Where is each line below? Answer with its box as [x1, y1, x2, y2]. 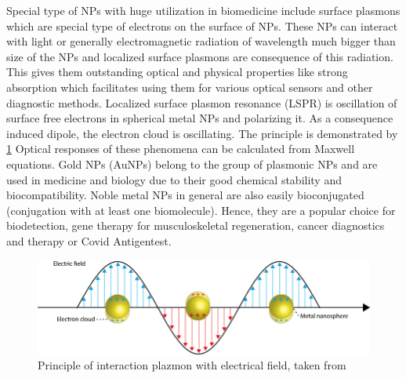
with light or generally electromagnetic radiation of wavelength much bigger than [6, 33, 396, 49]
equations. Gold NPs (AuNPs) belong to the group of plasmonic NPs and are [6, 155, 378, 172]
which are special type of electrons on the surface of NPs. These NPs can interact [6, 17, 398, 34]
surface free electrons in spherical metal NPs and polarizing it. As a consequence [6, 110, 393, 126]
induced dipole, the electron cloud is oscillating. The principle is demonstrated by [6, 125, 398, 141]
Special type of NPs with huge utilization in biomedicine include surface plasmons [6, 2, 401, 18]
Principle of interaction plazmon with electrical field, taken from [38, 357, 346, 373]
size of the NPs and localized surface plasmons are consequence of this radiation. [6, 48, 393, 64]
